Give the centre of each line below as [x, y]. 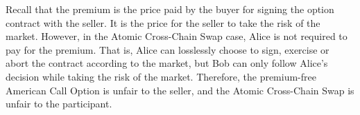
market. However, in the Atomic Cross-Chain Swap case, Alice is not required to [177, 36]
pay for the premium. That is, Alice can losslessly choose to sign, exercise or [168, 49]
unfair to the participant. [59, 104]
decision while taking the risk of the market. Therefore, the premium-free [161, 76]
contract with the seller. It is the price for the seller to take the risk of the [163, 22]
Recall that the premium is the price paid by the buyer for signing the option [170, 9]
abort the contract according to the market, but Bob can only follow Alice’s [167, 63]
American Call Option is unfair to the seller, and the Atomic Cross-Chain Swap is [180, 90]
